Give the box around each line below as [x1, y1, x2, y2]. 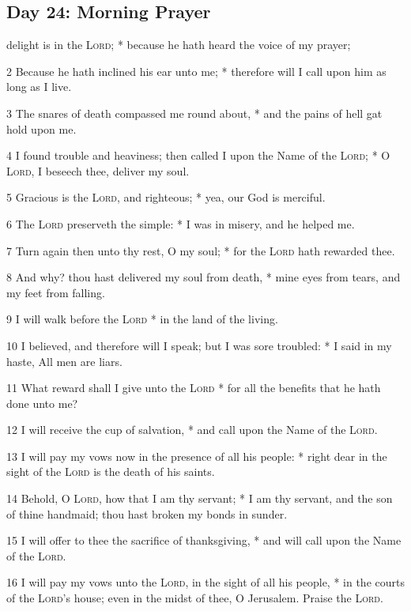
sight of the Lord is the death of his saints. [6, 463, 215, 480]
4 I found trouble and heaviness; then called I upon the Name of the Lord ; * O [6, 147, 390, 164]
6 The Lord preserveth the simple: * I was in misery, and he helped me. [6, 215, 355, 232]
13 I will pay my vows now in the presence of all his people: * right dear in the [6, 447, 387, 464]
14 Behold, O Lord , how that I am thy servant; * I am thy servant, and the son [6, 490, 393, 507]
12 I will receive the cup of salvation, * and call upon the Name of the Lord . [6, 421, 378, 438]
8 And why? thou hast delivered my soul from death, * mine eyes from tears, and [6, 269, 401, 285]
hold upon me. [6, 120, 77, 137]
